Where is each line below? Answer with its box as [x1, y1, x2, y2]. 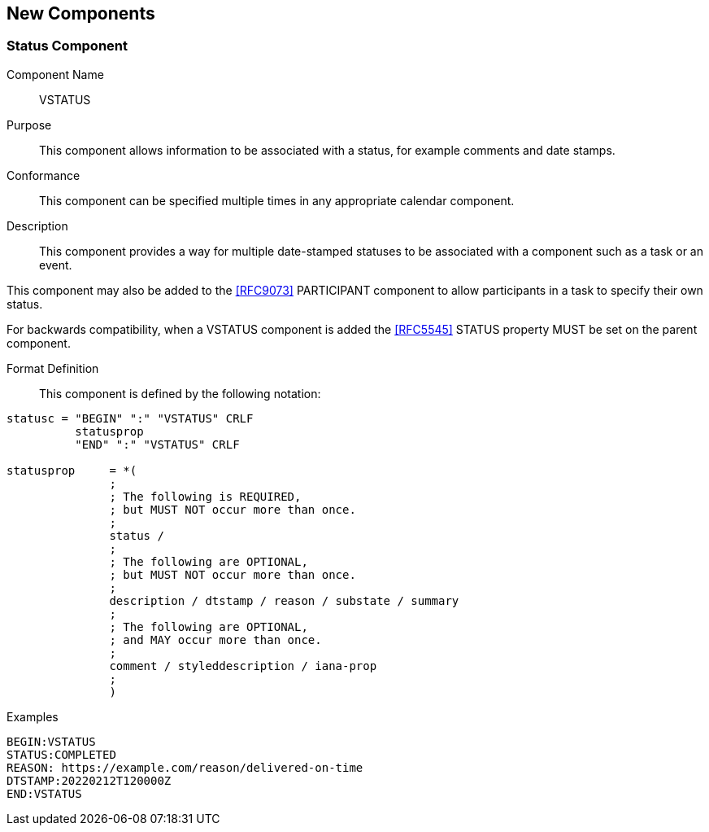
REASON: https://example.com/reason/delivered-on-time [7, 760, 363, 774]
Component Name [7, 67, 104, 81]
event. [39, 257, 72, 272]
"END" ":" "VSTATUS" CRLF [75, 437, 240, 451]
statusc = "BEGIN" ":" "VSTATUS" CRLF [7, 411, 254, 425]
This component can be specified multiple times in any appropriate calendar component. [39, 193, 515, 208]
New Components [7, 3, 155, 24]
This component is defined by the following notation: [39, 386, 321, 401]
